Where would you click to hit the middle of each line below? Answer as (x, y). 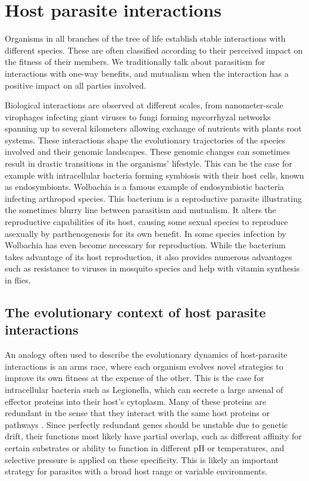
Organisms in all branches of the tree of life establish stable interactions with (145, 38)
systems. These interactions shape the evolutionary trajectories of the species (145, 140)
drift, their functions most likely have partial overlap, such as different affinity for (153, 436)
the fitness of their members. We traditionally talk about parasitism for (135, 62)
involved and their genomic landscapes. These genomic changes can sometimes (148, 152)
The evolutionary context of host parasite (135, 312)
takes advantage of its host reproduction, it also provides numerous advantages (149, 256)
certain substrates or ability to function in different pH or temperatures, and (145, 447)
